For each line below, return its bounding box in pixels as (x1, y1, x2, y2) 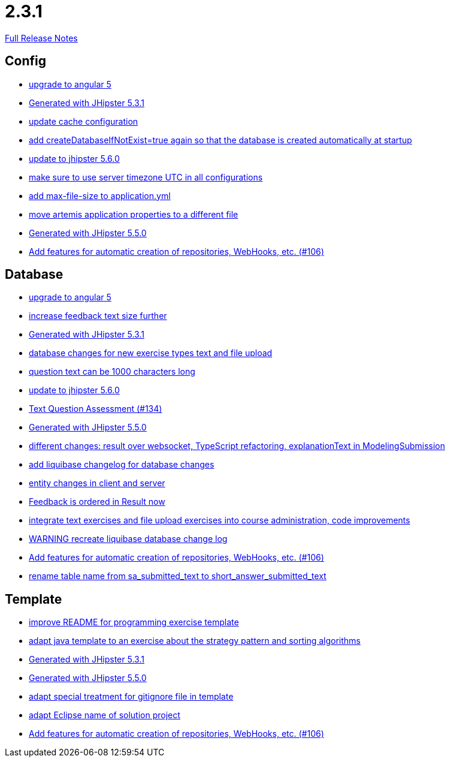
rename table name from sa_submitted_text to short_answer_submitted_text (29, 571, 327, 582)
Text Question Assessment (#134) (29, 403, 162, 414)
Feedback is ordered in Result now (29, 496, 165, 507)
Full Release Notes (5, 32, 78, 43)
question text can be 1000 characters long (29, 366, 195, 377)
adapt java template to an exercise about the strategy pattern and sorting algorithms (29, 635, 361, 646)
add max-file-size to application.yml (29, 190, 171, 201)
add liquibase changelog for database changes (29, 459, 215, 470)
